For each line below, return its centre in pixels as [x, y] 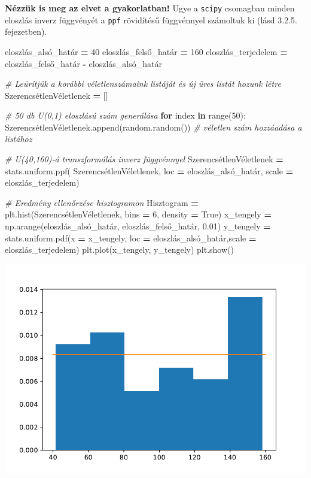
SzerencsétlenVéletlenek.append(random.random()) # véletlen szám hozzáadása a [153, 127]
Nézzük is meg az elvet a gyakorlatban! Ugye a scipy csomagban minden [150, 8]
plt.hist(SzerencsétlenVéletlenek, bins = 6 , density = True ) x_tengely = [138, 214]
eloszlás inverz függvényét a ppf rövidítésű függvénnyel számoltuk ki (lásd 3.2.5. [151, 19]
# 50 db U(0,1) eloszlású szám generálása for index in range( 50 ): [125, 115]
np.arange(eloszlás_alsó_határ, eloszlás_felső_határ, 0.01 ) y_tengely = [138, 226]
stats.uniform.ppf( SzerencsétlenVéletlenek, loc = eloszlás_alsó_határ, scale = [149, 170]
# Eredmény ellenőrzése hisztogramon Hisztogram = [102, 202]
